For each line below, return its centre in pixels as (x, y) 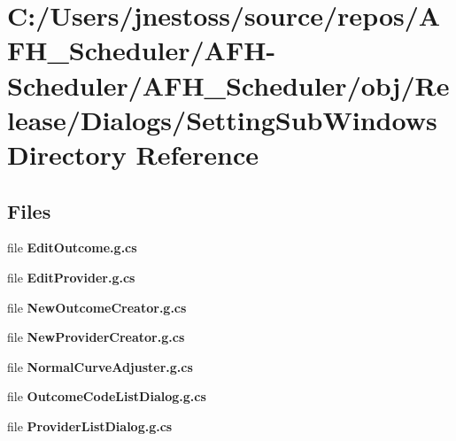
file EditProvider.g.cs (71, 277)
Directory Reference (133, 154)
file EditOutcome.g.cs (72, 248)
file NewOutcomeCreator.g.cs (97, 307)
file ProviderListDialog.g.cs (90, 426)
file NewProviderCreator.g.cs (96, 337)
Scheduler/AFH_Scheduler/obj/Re (228, 85)
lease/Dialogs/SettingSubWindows (222, 119)
